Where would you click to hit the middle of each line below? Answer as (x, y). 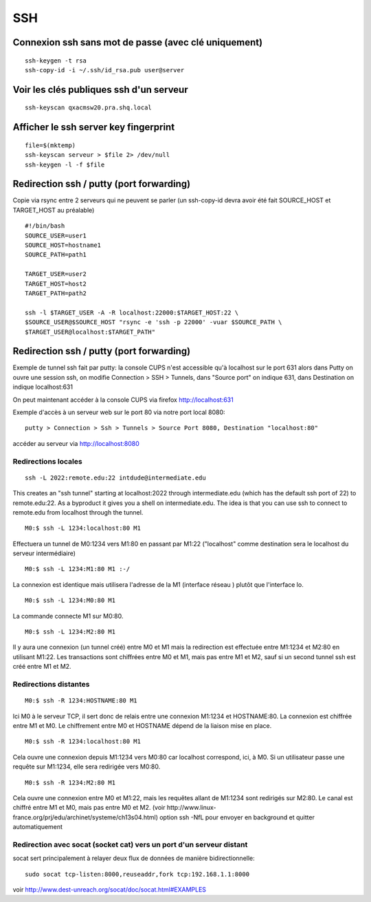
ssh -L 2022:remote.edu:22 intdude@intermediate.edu (115, 477)
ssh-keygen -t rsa (56, 61)
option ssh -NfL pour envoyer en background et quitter (237, 817)
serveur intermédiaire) (44, 553)
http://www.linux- (191, 808)
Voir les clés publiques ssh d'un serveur (100, 89)
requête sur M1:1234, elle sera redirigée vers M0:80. (87, 766)
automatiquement (38, 827)
